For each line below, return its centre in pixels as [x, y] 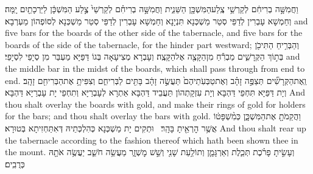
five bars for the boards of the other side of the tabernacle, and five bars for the [154, 33]
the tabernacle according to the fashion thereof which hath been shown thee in [152, 140]
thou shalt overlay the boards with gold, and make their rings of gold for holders [155, 104]
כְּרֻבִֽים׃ [15, 163]
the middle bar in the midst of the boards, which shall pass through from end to [155, 68]
